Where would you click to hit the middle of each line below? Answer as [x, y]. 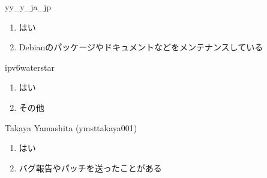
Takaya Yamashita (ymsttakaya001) [71, 127]
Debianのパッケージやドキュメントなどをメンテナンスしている [141, 47]
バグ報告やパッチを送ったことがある [90, 168]
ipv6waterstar [30, 67]
